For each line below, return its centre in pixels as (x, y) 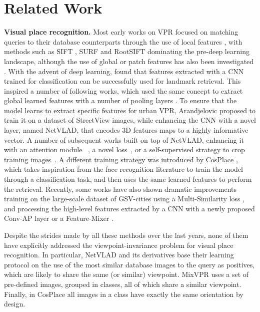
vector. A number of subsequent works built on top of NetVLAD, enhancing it (124, 139)
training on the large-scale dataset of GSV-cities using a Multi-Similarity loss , (124, 199)
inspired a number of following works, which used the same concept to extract (123, 90)
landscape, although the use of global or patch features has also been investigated (129, 61)
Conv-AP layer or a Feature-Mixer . (59, 218)
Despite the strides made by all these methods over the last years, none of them (126, 235)
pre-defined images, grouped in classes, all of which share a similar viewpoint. (123, 284)
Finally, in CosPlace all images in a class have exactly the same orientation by (124, 294)
